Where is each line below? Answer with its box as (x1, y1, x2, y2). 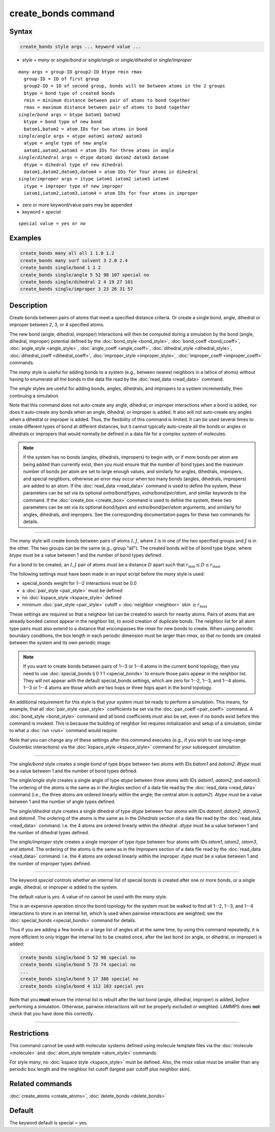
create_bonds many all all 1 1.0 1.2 (20, 250, 115, 256)
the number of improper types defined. (9, 860, 91, 866)
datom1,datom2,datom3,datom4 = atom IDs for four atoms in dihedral (23, 169, 199, 175)
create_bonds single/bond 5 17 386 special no (20, 976, 139, 982)
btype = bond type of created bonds (23, 90, 116, 96)
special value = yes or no (18, 221, 86, 227)
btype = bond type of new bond (23, 119, 102, 125)
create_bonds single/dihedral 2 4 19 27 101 (20, 279, 133, 285)
